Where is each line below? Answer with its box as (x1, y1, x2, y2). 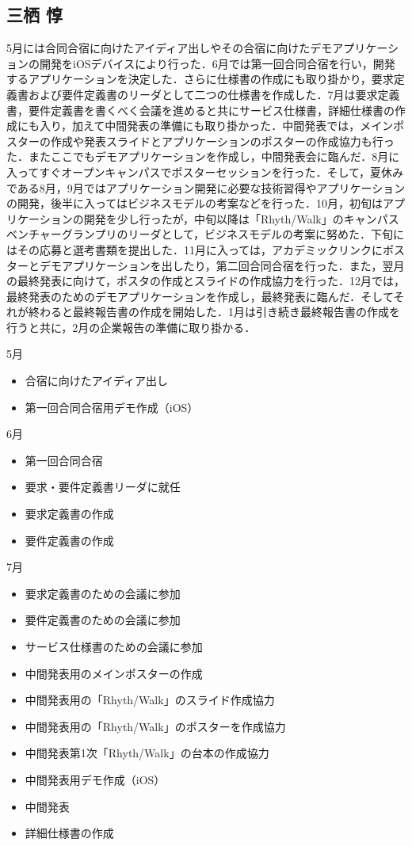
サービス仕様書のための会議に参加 (25, 638, 203, 655)
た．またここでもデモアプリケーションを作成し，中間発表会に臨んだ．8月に (6, 148, 400, 165)
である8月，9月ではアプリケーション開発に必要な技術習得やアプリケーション (6, 179, 406, 196)
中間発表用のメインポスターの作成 (25, 665, 203, 681)
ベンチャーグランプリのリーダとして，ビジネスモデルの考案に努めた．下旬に (6, 226, 405, 242)
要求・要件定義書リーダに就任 (25, 478, 181, 495)
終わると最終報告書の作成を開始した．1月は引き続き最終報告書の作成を (28, 303, 400, 320)
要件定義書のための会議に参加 (25, 612, 181, 628)
